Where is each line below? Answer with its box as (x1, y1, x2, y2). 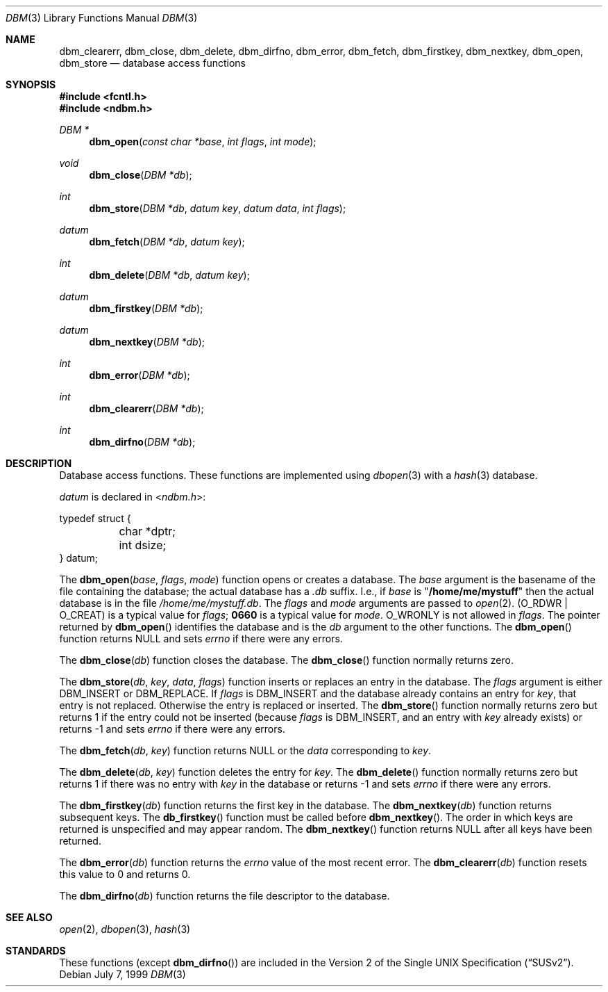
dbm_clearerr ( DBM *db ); (89, 403, 204, 414)
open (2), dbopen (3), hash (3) (59, 923, 191, 935)
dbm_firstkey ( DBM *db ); (89, 302, 203, 314)
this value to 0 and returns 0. (59, 868, 191, 880)
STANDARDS (6, 945, 66, 957)
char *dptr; (119, 524, 176, 538)
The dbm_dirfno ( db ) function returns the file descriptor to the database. (59, 890, 390, 902)
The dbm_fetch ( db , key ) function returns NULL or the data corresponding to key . (59, 745, 432, 756)
